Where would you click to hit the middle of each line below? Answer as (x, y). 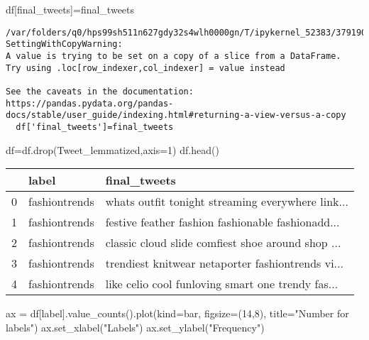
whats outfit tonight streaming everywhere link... (227, 202)
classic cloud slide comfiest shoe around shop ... (223, 243)
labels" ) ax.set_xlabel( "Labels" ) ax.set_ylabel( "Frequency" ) (135, 327)
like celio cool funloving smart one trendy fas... (222, 284)
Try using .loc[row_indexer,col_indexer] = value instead (145, 68)
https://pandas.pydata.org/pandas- (90, 103)
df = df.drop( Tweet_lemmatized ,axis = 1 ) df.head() (112, 149)
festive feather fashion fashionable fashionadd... (222, 222)
